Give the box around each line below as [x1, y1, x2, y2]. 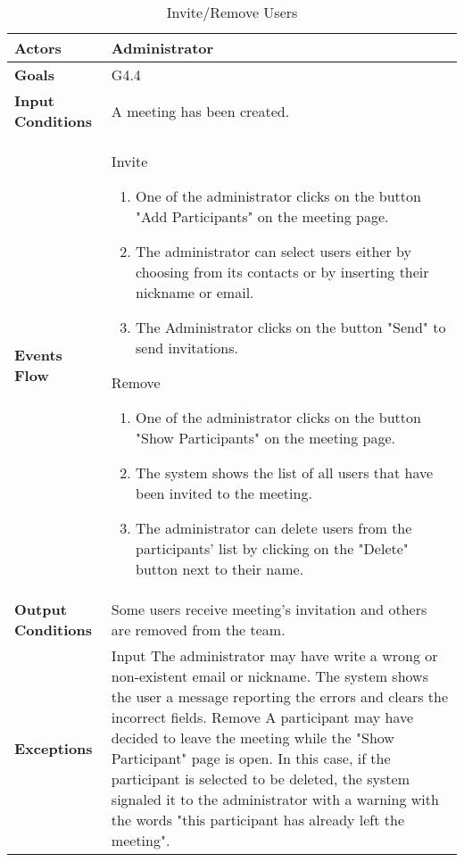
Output [14, 599, 67, 619]
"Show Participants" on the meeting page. [136, 427, 396, 448]
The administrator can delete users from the [136, 518, 412, 538]
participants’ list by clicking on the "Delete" [136, 538, 409, 559]
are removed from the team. [111, 619, 286, 640]
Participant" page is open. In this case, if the [111, 748, 391, 768]
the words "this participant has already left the [111, 809, 405, 830]
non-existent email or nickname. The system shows [111, 666, 428, 686]
